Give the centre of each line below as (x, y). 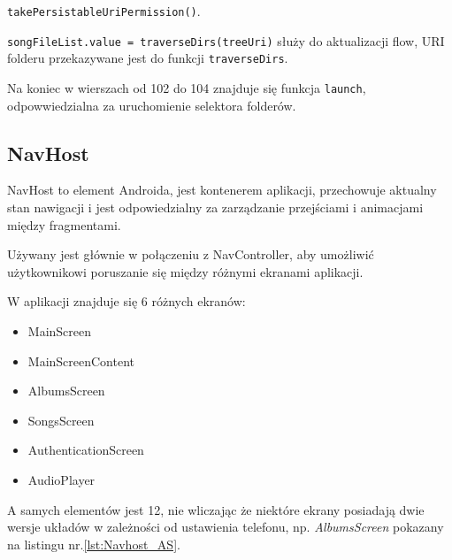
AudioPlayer (61, 479)
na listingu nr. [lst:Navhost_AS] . (94, 544)
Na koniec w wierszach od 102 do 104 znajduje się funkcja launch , (187, 87)
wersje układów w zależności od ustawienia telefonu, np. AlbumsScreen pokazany (226, 527)
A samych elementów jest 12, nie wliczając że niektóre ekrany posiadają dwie (216, 509)
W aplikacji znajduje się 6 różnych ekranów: (126, 301)
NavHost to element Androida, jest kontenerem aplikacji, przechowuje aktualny (222, 190)
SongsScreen (61, 420)
